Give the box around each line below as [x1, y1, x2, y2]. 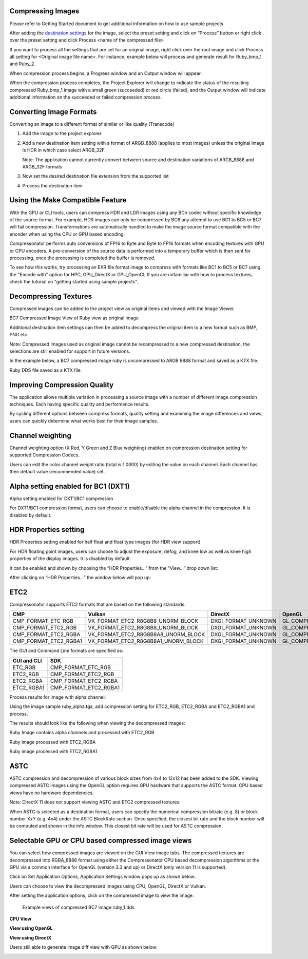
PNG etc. [9, 332, 29, 338]
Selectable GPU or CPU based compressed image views [9, 836, 192, 845]
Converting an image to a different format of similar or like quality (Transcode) [9, 121, 175, 127]
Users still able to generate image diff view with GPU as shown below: [9, 944, 158, 950]
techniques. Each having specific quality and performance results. [9, 401, 150, 408]
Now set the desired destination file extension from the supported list [22, 173, 169, 179]
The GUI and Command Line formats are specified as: [9, 647, 123, 654]
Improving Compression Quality [9, 380, 114, 389]
